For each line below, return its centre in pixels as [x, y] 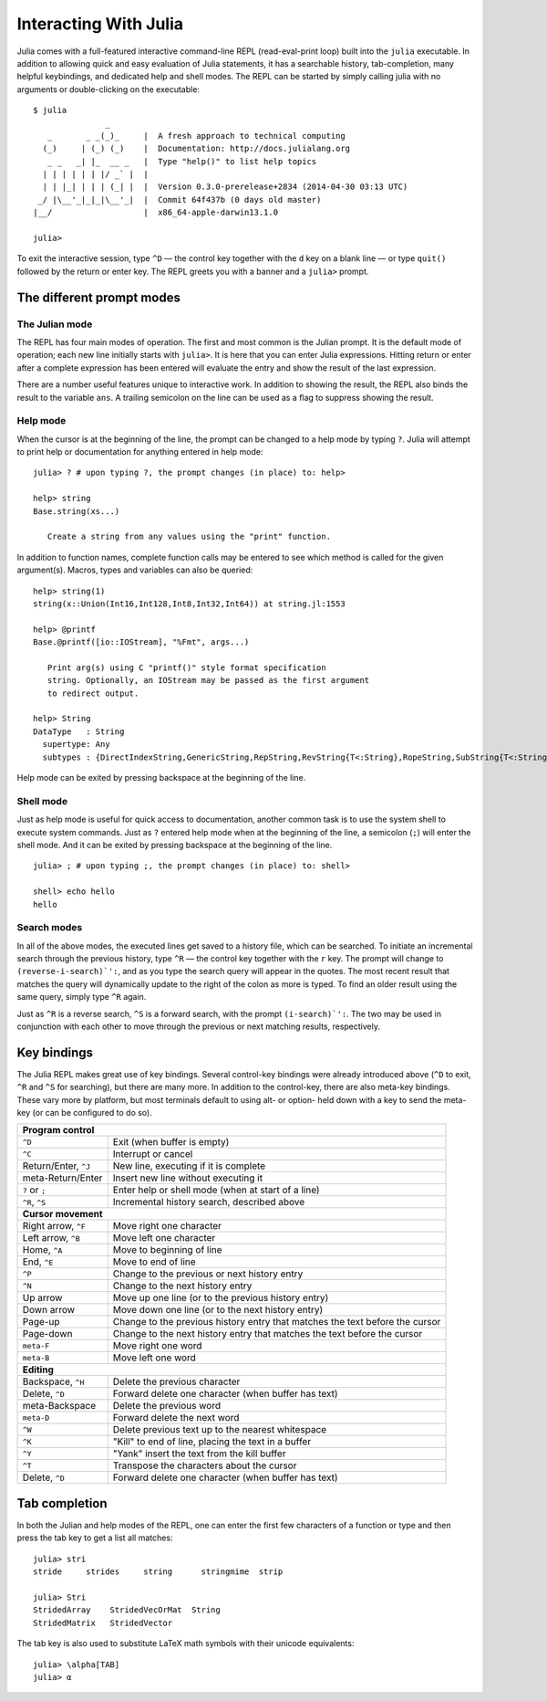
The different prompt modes [99, 297]
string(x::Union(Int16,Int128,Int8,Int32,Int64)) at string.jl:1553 [189, 604]
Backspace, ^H [53, 1381]
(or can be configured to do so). [92, 1113]
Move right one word [157, 1346]
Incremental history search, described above [209, 1202]
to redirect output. [93, 693]
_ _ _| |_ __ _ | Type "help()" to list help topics [182, 161]
